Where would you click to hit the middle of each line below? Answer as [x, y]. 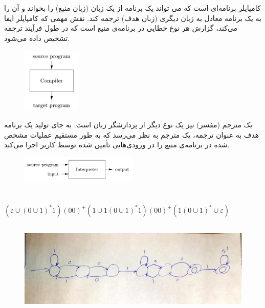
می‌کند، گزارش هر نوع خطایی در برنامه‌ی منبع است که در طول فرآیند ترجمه [121, 28]
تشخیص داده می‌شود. [37, 38]
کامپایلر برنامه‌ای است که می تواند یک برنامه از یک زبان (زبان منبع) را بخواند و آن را [132, 8]
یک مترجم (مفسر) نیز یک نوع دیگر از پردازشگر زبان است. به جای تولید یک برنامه [128, 125]
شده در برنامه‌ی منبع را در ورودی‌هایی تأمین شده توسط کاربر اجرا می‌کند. [117, 145]
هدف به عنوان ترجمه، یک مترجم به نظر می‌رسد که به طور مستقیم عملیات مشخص [132, 134]
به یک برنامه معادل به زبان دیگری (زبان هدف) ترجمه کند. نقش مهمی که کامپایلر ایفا [133, 18]
